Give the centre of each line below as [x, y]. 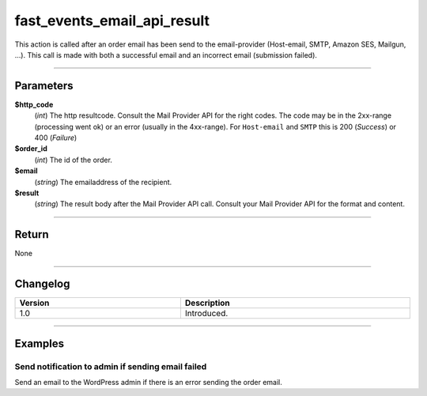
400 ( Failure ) [56, 138]
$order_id [31, 149]
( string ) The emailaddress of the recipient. [103, 182]
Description [207, 303]
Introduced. [206, 314]
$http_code [34, 104]
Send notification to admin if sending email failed [111, 366]
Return [32, 234]
